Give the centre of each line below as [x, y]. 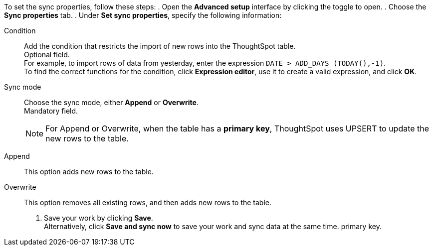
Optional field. [47, 55]
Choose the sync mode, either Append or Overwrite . [111, 102]
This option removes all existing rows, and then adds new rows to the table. [148, 202]
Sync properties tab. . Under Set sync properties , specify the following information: [143, 15]
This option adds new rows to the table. [89, 172]
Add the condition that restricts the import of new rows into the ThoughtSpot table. [160, 46]
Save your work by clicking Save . [99, 218]
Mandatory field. [51, 111]
